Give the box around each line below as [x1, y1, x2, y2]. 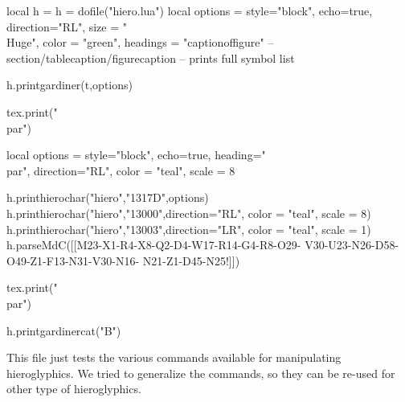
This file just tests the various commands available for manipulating [6, 349, 342, 366]
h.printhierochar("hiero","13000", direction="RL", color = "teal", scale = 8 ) [6, 204, 371, 221]
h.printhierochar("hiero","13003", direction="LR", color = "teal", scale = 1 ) [6, 220, 371, 237]
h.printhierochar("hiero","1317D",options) [6, 189, 209, 206]
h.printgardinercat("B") [6, 322, 121, 338]
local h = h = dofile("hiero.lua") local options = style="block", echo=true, [6, 2, 373, 18]
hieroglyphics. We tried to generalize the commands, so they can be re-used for [6, 364, 395, 381]
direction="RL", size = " [6, 18, 127, 35]
